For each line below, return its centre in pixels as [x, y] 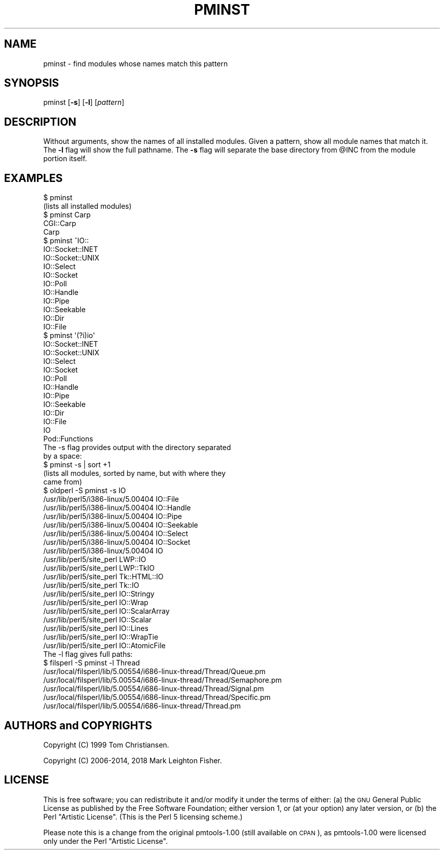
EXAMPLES [33, 178]
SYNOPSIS [32, 83]
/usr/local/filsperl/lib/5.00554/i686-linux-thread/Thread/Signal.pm [154, 689]
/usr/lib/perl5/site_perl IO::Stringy [99, 594]
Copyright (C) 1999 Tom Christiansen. [106, 745]
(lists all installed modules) [87, 206]
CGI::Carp [60, 224]
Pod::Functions [68, 439]
